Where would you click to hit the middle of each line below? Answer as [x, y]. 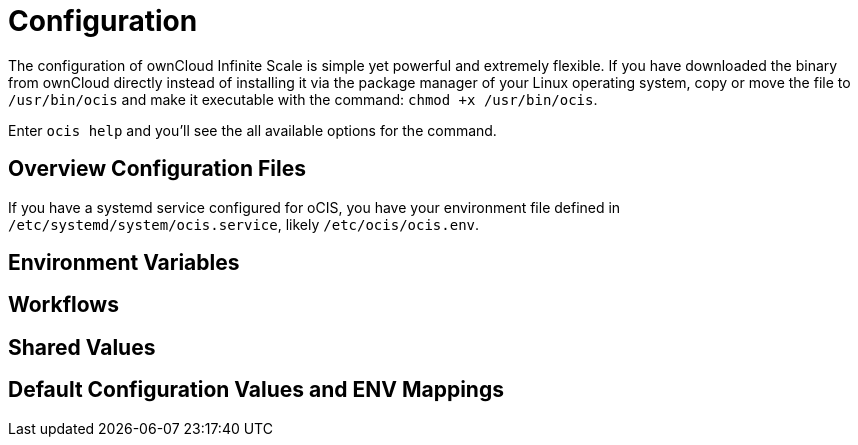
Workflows [63, 305]
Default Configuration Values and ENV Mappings [256, 390]
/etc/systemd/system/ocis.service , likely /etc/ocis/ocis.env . [244, 224]
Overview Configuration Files [157, 169]
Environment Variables [124, 263]
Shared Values [82, 347]
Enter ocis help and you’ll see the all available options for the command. [252, 130]
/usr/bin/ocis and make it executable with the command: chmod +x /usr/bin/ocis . [303, 99]
